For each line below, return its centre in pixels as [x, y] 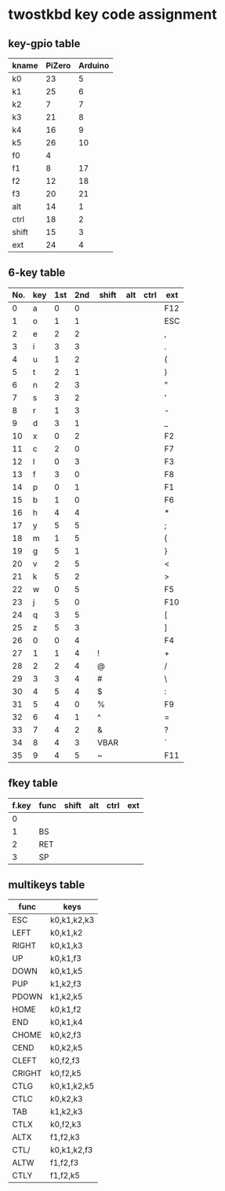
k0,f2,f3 [65, 1061]
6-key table [37, 273]
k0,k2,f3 [66, 1035]
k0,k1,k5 [66, 971]
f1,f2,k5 [65, 1175]
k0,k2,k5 [66, 1048]
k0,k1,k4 [66, 1022]
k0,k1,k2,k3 [72, 920]
